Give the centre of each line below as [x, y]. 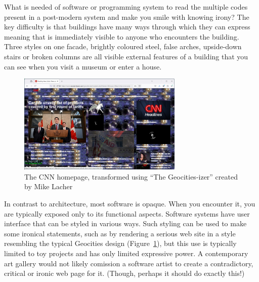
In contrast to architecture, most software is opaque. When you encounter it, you [130, 204]
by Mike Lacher [49, 186]
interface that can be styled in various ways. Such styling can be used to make [125, 223]
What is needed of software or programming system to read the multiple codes [126, 7]
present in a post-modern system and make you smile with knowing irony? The [127, 16]
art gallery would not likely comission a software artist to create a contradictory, [129, 263]
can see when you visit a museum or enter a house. [83, 66]
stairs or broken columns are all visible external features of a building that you [126, 56]
